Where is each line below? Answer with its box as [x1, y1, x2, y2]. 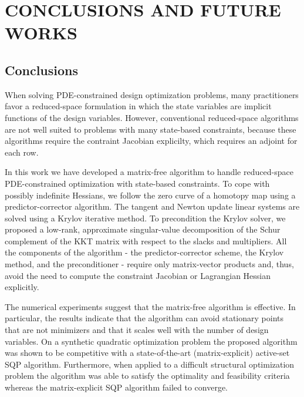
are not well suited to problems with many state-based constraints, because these [5, 123, 296, 135]
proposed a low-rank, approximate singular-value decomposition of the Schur [5, 223, 281, 235]
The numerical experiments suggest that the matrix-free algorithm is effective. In [5, 300, 296, 312]
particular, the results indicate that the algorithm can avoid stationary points [5, 312, 283, 324]
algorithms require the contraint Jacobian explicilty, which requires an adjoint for [5, 134, 298, 147]
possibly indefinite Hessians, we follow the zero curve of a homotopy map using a [5, 189, 296, 201]
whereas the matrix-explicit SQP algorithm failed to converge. [5, 381, 228, 393]
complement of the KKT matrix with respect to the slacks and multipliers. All [5, 234, 287, 247]
